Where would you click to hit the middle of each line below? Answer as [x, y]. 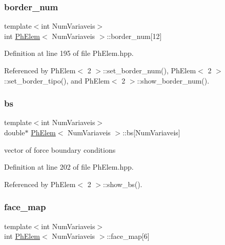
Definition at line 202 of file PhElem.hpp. [69, 167]
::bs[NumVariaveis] [151, 132]
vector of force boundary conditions [60, 149]
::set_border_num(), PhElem [150, 70]
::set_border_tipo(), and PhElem [57, 80]
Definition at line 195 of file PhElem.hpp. [69, 53]
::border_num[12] [134, 36]
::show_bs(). [123, 184]
